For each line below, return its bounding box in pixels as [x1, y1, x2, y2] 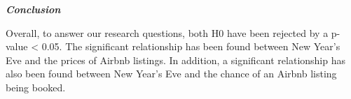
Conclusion [6, 2, 61, 16]
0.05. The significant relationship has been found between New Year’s [41, 39, 340, 54]
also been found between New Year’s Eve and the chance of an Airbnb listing [6, 66, 337, 81]
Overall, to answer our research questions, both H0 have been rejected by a [6, 25, 329, 40]
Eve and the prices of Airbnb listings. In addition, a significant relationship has [6, 52, 346, 67]
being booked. [6, 79, 66, 94]
